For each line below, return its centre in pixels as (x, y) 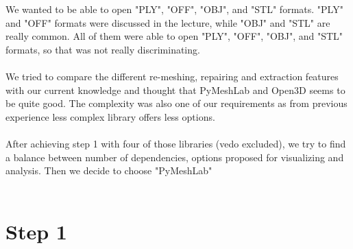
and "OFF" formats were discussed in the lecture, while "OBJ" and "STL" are (168, 22)
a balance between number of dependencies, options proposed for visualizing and (175, 157)
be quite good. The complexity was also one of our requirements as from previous (176, 103)
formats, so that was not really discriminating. (103, 49)
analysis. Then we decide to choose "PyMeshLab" (109, 170)
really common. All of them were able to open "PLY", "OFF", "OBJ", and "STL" (174, 36)
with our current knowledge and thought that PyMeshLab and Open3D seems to (175, 90)
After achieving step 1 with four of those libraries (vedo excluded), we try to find (176, 143)
